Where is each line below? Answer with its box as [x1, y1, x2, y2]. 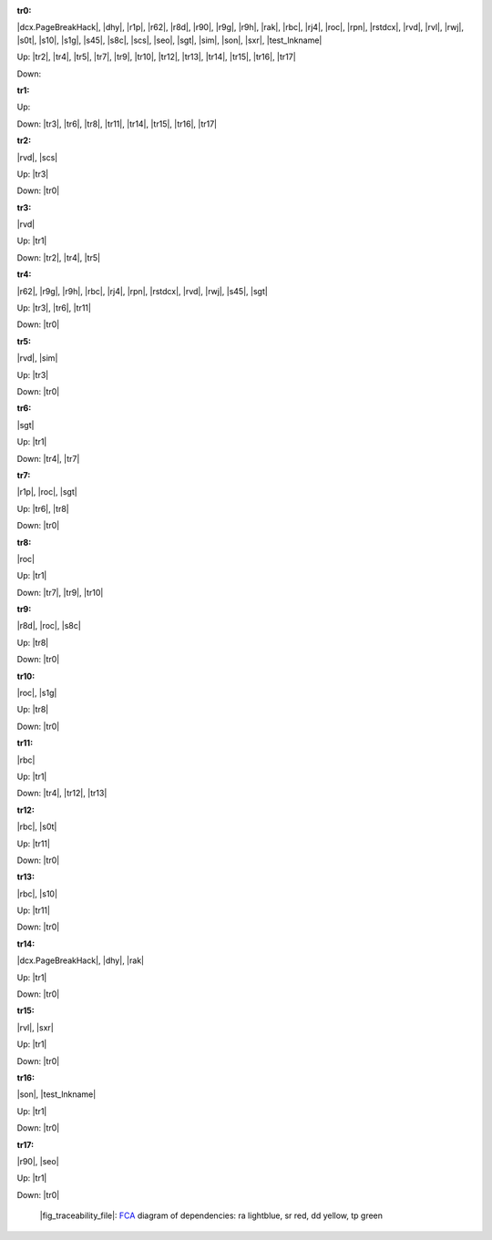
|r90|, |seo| [16, 1155, 59, 1166]
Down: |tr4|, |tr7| [16, 453, 80, 464]
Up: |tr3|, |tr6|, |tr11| [16, 302, 91, 313]
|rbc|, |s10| [16, 888, 58, 899]
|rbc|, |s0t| [16, 821, 57, 833]
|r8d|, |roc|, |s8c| [16, 620, 81, 631]
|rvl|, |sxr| [16, 1021, 54, 1033]
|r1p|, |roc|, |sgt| [16, 487, 77, 497]
